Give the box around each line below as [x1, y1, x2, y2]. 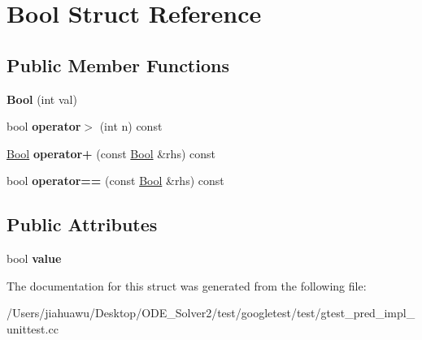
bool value [7, 250, 62, 267]
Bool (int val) [7, 90, 77, 107]
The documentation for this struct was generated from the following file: [7, 277, 367, 294]
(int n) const [99, 118, 163, 135]
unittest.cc [7, 320, 59, 337]
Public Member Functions [7, 52, 229, 77]
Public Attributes [7, 212, 158, 237]
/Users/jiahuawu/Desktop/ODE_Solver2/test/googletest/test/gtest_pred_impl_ [7, 304, 415, 321]
